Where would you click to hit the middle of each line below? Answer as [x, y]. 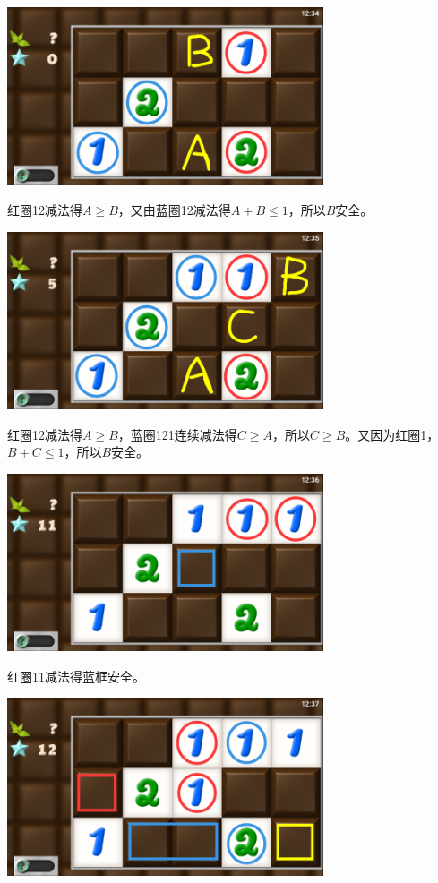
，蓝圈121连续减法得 [177, 434]
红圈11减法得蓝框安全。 [76, 676]
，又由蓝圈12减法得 [174, 210]
